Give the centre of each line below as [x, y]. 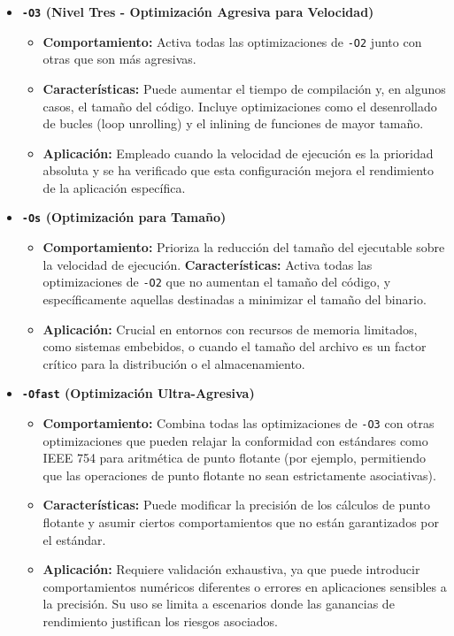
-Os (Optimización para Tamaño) [124, 217]
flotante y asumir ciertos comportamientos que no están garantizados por [241, 522]
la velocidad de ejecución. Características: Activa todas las [208, 264]
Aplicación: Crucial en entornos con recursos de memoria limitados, [230, 329]
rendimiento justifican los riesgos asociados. [160, 621]
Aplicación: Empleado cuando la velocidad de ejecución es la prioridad [238, 153]
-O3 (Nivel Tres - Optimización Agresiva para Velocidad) [198, 11]
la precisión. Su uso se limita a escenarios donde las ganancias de [219, 604]
